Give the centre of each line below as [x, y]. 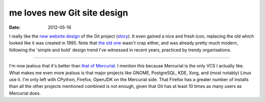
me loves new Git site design [69, 13]
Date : [15, 27]
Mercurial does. [25, 93]
